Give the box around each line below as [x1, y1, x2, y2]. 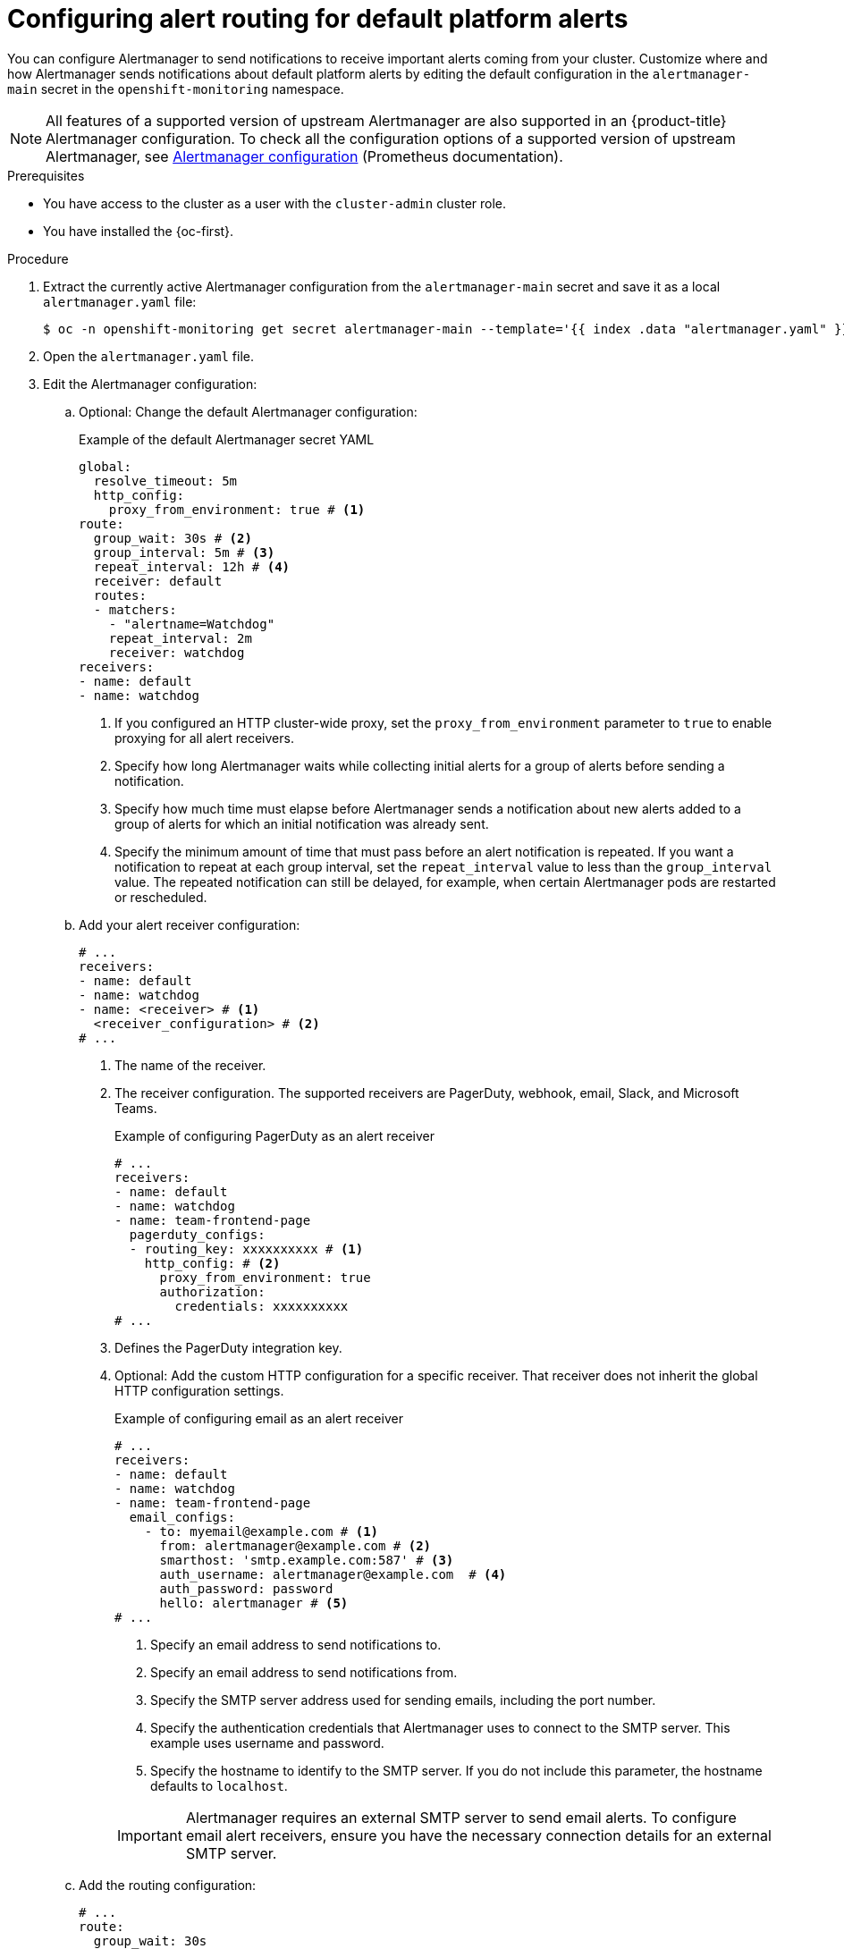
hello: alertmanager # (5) [159, 1595, 349, 1610]
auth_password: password [159, 1581, 333, 1596]
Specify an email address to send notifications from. [150, 1664, 458, 1680]
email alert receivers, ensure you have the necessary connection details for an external [185, 1826, 772, 1844]
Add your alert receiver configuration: [79, 916, 300, 932]
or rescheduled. [114, 889, 207, 905]
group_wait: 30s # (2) [93, 530, 252, 545]
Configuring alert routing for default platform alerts [7, 4, 629, 34]
